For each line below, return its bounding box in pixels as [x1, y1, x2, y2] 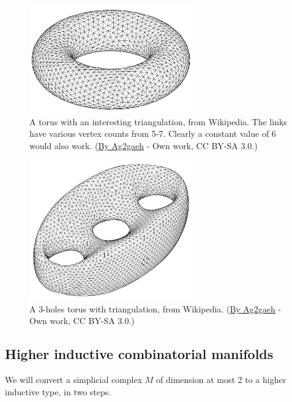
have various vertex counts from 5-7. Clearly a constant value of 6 [29, 127, 276, 140]
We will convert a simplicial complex [5, 373, 143, 386]
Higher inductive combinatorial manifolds [5, 344, 274, 363]
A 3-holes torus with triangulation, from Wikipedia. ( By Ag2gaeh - [29, 302, 282, 315]
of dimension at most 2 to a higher [156, 373, 286, 386]
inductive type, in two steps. [5, 385, 111, 398]
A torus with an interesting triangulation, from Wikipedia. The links [29, 115, 287, 128]
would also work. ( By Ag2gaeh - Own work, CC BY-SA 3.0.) [29, 139, 258, 152]
